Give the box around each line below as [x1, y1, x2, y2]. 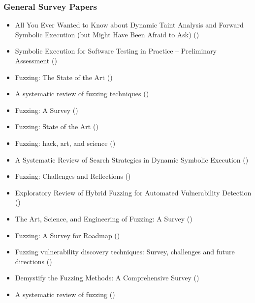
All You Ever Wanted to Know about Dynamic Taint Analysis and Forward [15, 20, 244, 30]
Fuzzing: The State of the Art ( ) [15, 72, 113, 82]
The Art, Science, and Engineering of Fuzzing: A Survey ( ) [15, 213, 192, 223]
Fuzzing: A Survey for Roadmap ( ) [15, 230, 120, 240]
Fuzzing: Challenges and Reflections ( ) [15, 171, 131, 181]
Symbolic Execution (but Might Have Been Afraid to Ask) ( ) [15, 29, 199, 39]
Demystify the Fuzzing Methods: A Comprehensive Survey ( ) [15, 273, 199, 283]
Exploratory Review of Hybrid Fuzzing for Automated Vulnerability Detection [15, 187, 252, 197]
